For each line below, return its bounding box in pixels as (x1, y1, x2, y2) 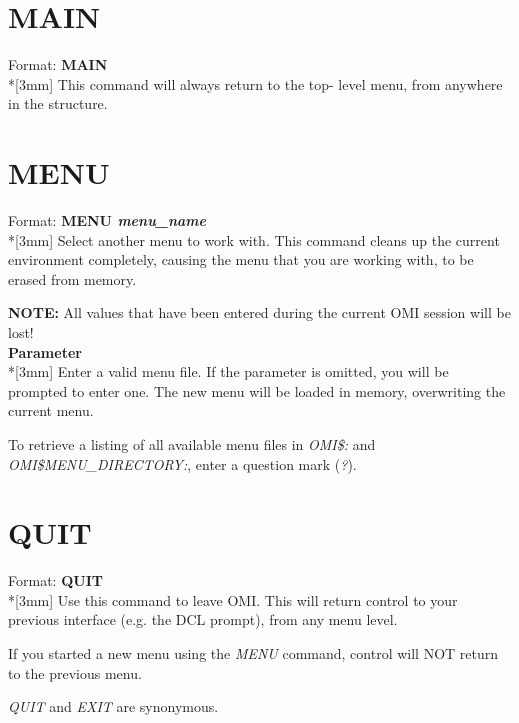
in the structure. (8, 93, 108, 114)
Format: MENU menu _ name (8, 210, 207, 231)
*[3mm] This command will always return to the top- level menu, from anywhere (8, 73, 503, 94)
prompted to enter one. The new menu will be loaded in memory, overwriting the (8, 380, 506, 401)
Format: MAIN (8, 54, 108, 75)
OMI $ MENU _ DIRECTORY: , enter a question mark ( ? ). (8, 453, 357, 474)
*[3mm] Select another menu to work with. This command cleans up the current (8, 229, 500, 250)
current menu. (8, 400, 94, 421)
